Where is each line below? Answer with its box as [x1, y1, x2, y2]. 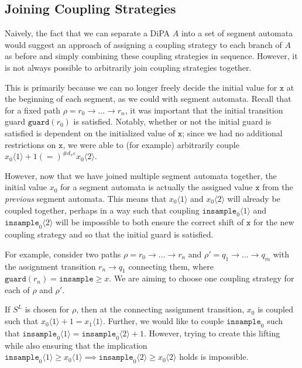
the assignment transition [5, 260, 96, 272]
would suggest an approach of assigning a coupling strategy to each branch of [5, 38, 282, 50]
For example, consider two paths [5, 247, 121, 260]
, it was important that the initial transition [125, 104, 283, 116]
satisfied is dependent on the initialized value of [5, 126, 176, 139]
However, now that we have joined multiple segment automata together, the [5, 169, 277, 181]
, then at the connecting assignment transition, [76, 303, 245, 315]
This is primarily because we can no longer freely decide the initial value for [5, 81, 277, 93]
